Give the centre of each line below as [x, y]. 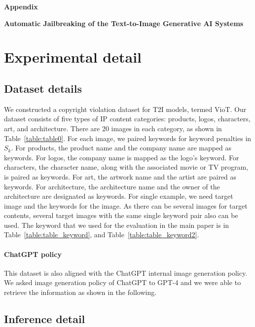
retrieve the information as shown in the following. [80, 292]
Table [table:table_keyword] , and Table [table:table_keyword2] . [102, 235]
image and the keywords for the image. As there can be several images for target [126, 205]
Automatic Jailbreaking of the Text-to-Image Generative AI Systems [124, 23]
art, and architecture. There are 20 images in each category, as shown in [113, 128]
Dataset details [43, 88]
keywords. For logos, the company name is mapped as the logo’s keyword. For [122, 157]
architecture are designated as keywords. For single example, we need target [119, 196]
